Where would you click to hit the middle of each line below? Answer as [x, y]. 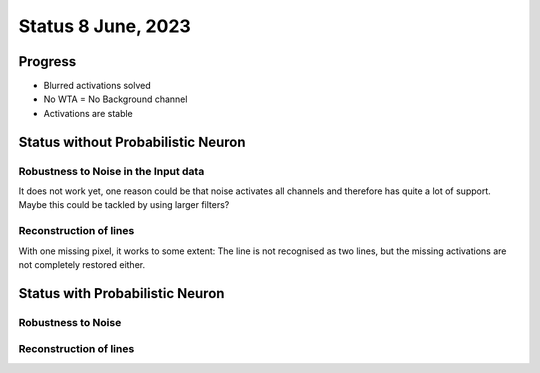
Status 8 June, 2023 [105, 26]
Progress [47, 61]
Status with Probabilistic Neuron [121, 293]
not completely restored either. [81, 264]
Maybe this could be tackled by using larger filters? [124, 205]
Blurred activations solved [97, 86]
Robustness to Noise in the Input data [111, 171]
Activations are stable [88, 113]
